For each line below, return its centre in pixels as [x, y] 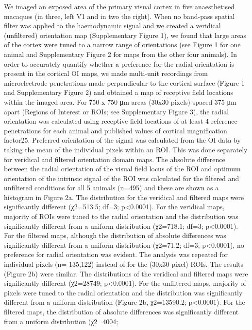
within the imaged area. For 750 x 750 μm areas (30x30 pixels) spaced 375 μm [120, 101]
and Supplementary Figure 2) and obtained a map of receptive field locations [119, 92]
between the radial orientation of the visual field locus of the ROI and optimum [122, 169]
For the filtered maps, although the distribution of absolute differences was [115, 235]
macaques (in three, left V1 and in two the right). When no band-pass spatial [119, 16]
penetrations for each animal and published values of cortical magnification [116, 130]
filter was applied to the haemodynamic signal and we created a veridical [112, 26]
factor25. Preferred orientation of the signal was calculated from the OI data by [122, 140]
